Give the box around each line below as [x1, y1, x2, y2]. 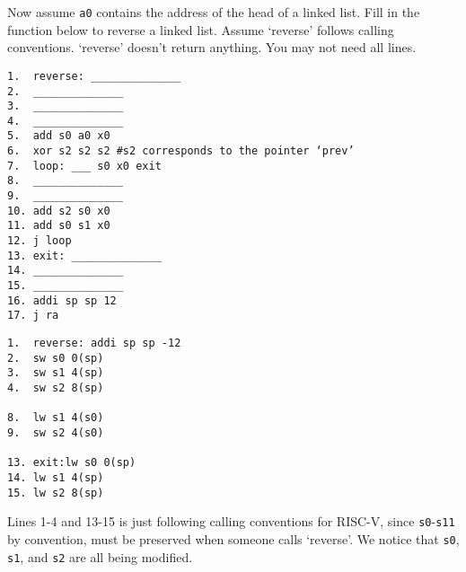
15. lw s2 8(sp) [7, 486, 104, 499]
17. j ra [7, 309, 59, 322]
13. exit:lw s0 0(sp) [7, 456, 136, 470]
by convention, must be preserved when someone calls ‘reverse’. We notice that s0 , [7, 529, 460, 548]
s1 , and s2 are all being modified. [7, 547, 193, 566]
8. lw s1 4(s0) [7, 411, 104, 425]
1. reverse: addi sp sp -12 [7, 337, 181, 349]
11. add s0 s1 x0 [7, 219, 110, 233]
